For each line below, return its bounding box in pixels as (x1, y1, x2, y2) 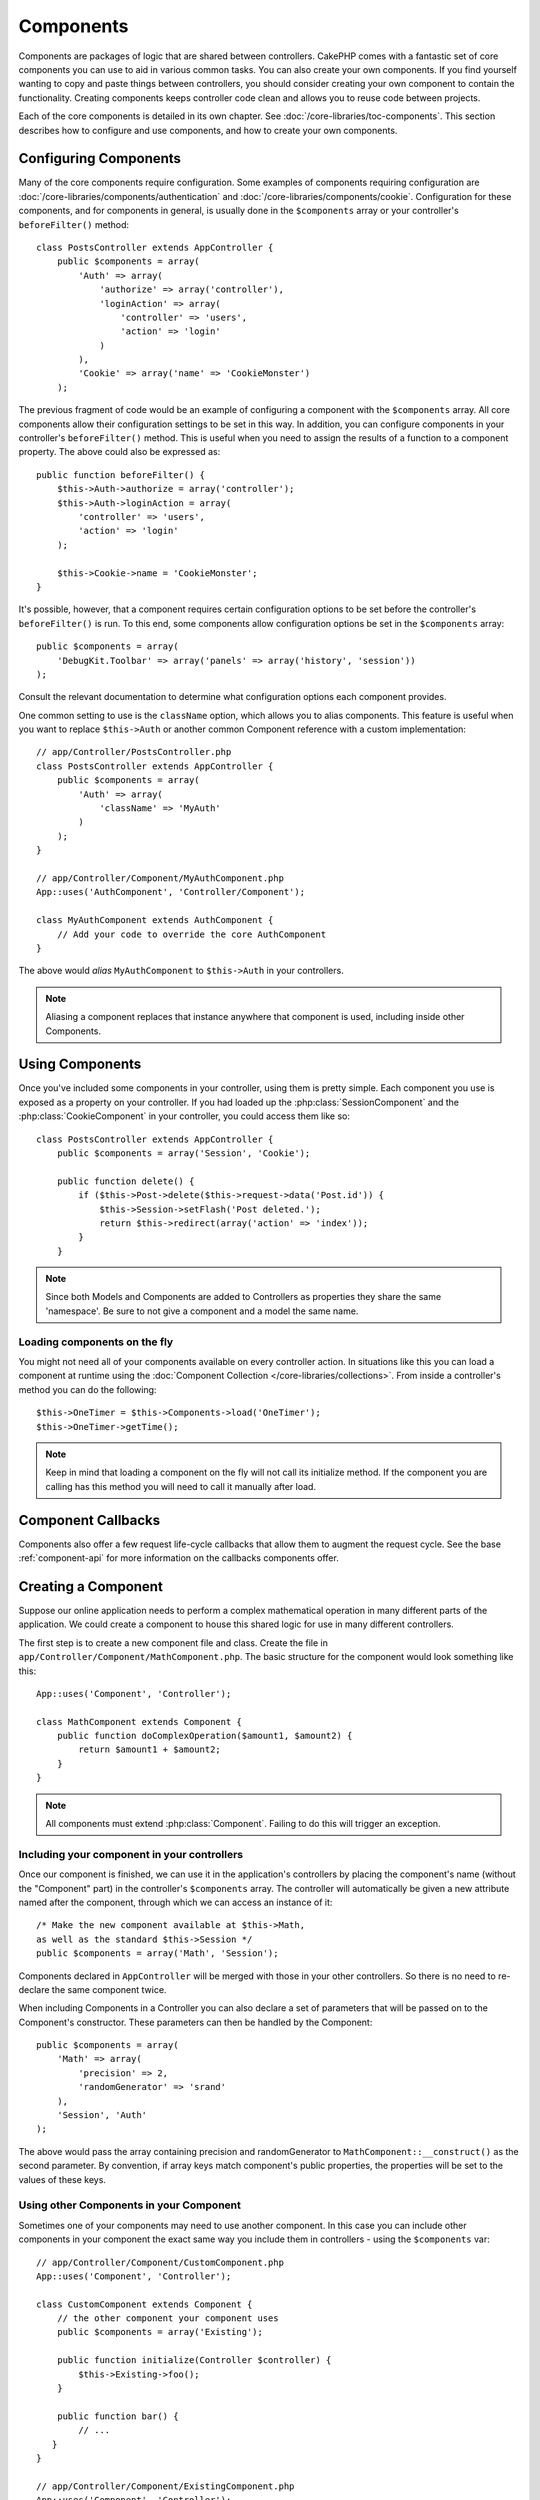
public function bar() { (56, 2410, 179, 2422)
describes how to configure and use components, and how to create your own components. (18, 124, 398, 136)
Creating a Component (18, 1578, 164, 1595)
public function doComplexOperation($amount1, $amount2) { (56, 1730, 353, 1742)
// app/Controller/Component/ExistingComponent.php (36, 2480, 295, 2492)
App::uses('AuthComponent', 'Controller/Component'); (36, 886, 305, 898)
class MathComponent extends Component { (36, 1716, 242, 1727)
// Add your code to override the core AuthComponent (56, 928, 327, 940)
